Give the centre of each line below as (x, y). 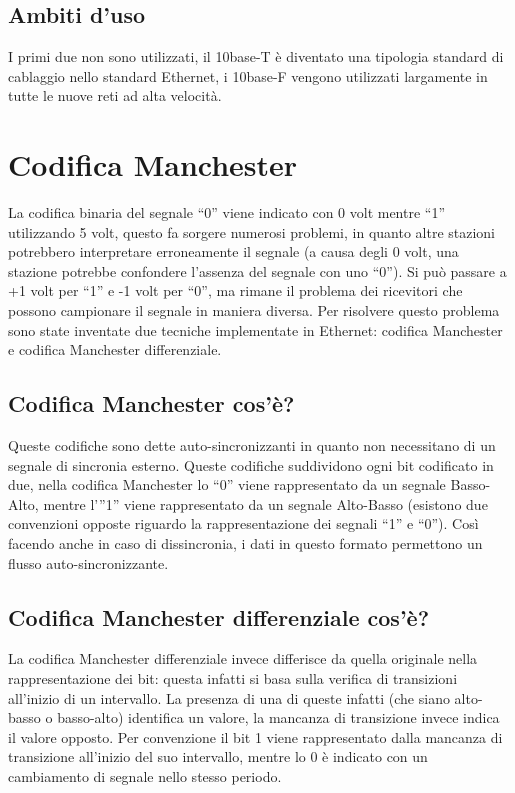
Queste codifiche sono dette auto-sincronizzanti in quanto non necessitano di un (252, 445)
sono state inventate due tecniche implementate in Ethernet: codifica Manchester (255, 329)
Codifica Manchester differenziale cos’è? (219, 616)
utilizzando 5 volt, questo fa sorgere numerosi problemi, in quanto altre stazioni (252, 231)
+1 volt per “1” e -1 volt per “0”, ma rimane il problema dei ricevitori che (235, 290)
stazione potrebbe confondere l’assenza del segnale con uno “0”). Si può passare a (257, 270)
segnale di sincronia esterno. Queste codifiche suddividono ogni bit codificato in (251, 464)
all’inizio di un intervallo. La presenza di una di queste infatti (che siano (229, 697)
